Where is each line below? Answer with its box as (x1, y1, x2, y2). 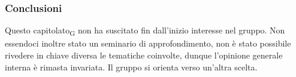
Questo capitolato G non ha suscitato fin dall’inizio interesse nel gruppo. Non (5, 24, 285, 38)
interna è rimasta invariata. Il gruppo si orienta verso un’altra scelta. (5, 60, 258, 73)
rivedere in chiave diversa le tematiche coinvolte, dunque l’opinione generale (5, 48, 283, 61)
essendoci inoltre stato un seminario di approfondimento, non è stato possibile (5, 37, 291, 50)
